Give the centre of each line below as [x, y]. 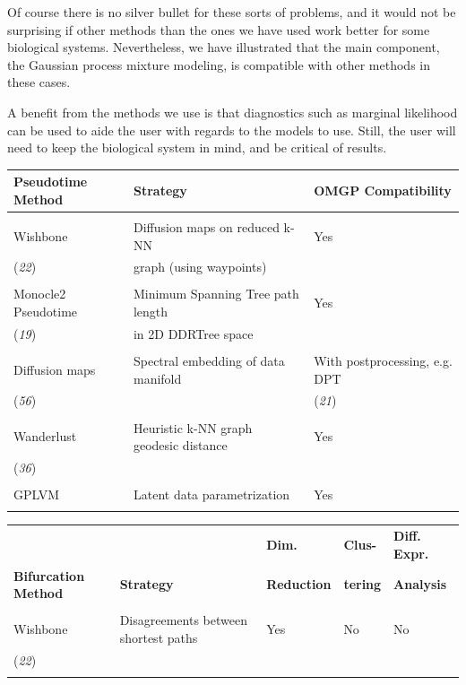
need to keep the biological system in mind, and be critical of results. [197, 147]
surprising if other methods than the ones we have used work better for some [219, 29]
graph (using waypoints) [200, 267]
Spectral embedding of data [209, 360]
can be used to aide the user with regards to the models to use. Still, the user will [232, 130]
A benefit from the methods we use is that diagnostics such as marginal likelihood [233, 112]
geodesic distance [180, 445]
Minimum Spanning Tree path [216, 294]
